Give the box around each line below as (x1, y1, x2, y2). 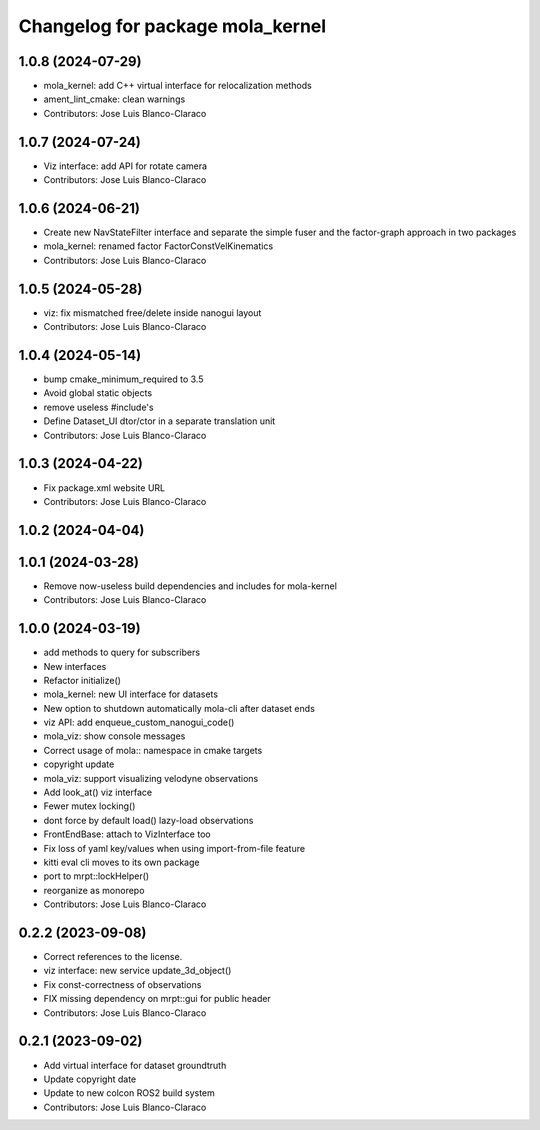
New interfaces (43, 660, 107, 672)
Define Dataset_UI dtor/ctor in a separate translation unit (43, 415, 276, 427)
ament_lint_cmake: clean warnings (43, 93, 186, 105)
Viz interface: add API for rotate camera (43, 160, 208, 172)
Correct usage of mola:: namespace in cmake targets (43, 744, 263, 756)
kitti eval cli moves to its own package (43, 856, 200, 868)
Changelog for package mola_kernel (18, 15, 327, 37)
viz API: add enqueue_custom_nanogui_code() (43, 716, 235, 729)
